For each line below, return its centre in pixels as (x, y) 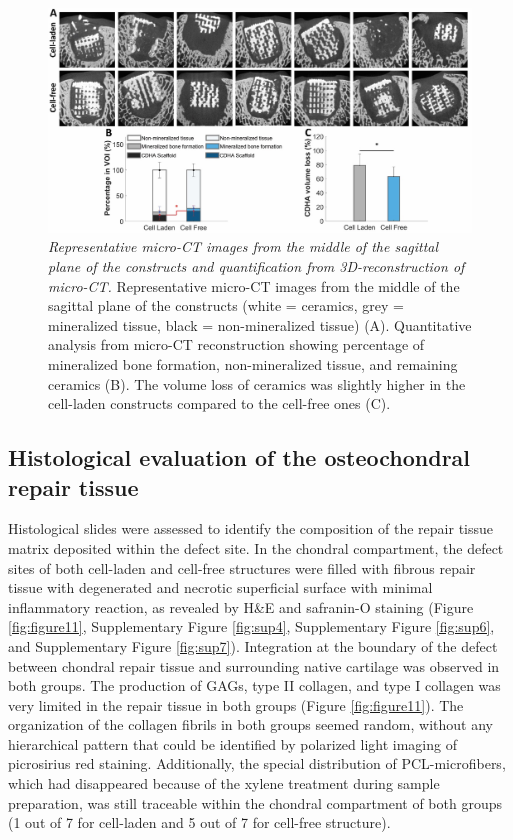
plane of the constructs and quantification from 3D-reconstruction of (256, 266)
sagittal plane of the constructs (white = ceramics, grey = (226, 305)
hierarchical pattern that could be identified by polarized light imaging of (232, 743)
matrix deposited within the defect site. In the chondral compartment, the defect (256, 547)
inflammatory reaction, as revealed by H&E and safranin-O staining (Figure (241, 606)
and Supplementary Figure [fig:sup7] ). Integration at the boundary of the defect (253, 645)
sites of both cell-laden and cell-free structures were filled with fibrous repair (242, 567)
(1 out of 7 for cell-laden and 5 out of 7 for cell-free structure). (199, 822)
